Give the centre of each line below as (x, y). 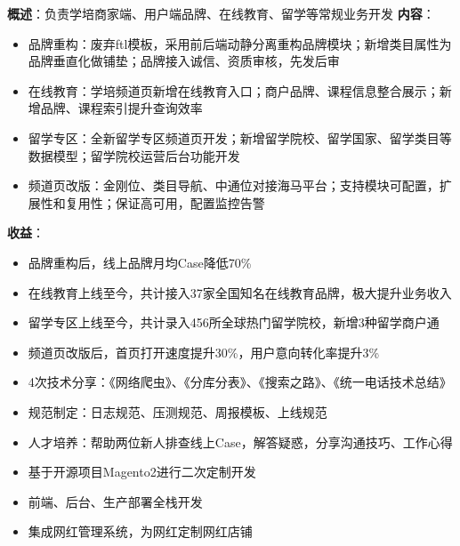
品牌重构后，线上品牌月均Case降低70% (140, 262)
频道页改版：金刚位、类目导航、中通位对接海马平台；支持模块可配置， (234, 185)
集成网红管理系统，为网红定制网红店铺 (140, 531)
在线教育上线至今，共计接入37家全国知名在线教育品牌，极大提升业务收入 (240, 292)
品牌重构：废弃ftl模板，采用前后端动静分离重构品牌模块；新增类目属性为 (240, 43)
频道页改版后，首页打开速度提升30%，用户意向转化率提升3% (204, 352)
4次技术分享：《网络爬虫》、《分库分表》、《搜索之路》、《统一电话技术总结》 (240, 382)
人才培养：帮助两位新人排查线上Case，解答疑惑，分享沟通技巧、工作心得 (240, 442)
